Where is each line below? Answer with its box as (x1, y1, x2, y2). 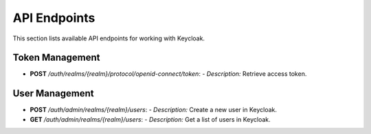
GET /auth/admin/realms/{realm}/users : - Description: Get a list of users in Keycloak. (30, 115, 271, 123)
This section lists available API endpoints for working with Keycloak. (12, 34, 205, 42)
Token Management (12, 52, 100, 64)
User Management (12, 88, 94, 99)
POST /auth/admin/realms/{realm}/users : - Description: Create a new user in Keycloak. (30, 106, 278, 114)
